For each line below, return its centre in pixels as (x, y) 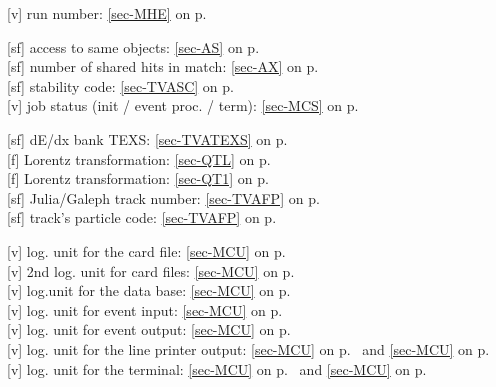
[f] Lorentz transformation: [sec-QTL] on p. (139, 158)
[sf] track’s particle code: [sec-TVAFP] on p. (142, 217)
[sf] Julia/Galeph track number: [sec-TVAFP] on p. (163, 197)
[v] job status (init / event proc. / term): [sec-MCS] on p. (183, 105)
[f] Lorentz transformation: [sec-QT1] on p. (138, 178)
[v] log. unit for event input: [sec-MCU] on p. (145, 309)
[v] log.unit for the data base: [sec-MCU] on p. (149, 290)
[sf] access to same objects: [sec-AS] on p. (133, 46)
